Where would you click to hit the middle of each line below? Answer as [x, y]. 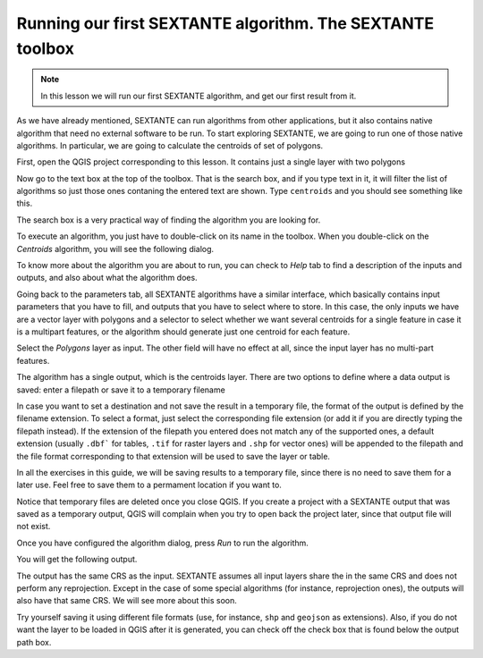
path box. [34, 642]
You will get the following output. [77, 560]
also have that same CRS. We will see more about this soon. [127, 601]
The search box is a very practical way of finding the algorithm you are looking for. [169, 220]
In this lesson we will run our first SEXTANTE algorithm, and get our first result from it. [199, 96]
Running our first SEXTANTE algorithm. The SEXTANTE [225, 23]
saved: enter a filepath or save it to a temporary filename [121, 390]
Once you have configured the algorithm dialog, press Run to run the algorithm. [162, 543]
